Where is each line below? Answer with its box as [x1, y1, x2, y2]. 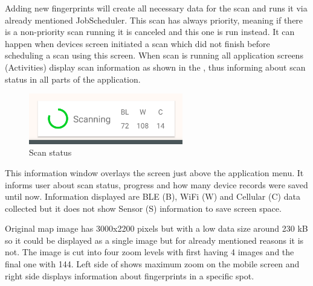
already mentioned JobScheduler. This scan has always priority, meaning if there [5, 13, 303, 26]
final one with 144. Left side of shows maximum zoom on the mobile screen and [5, 258, 300, 270]
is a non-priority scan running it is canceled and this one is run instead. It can [5, 25, 295, 38]
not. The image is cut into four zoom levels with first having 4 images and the [5, 246, 294, 258]
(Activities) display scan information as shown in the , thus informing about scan [5, 60, 306, 73]
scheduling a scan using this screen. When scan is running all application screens [5, 49, 303, 62]
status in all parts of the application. [5, 72, 141, 85]
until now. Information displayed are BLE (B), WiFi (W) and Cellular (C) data [5, 190, 300, 203]
